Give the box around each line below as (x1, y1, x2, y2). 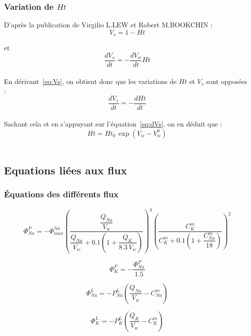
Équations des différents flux (4, 188, 119, 200)
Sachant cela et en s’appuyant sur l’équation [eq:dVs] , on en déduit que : (4, 119, 222, 129)
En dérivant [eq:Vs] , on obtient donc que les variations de (4, 76, 177, 86)
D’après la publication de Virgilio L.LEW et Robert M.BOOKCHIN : (4, 20, 213, 30)
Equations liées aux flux (4, 162, 127, 177)
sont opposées (206, 76, 247, 86)
